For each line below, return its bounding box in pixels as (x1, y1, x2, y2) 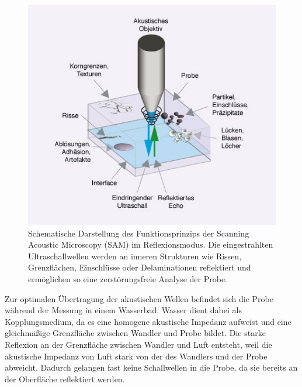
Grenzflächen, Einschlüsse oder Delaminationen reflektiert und (28, 261, 251, 273)
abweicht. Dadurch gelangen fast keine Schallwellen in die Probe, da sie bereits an (5, 361, 298, 374)
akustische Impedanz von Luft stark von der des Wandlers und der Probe (5, 350, 268, 362)
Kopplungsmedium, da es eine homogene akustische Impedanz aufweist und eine (5, 315, 291, 327)
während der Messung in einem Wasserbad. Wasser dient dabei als (5, 304, 242, 316)
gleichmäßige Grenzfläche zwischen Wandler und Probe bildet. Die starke (5, 327, 266, 339)
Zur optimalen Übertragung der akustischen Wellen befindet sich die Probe (5, 292, 273, 304)
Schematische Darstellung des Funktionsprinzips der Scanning (28, 227, 249, 239)
